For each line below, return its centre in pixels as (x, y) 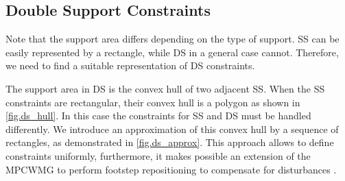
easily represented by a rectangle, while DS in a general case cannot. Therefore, (172, 52)
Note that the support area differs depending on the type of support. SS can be (172, 39)
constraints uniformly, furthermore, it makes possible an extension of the (158, 155)
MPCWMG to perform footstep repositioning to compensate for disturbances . (171, 169)
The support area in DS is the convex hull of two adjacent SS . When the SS (165, 88)
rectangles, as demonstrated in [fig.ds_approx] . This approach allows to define (170, 142)
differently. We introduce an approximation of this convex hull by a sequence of (172, 129)
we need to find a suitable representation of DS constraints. (130, 65)
